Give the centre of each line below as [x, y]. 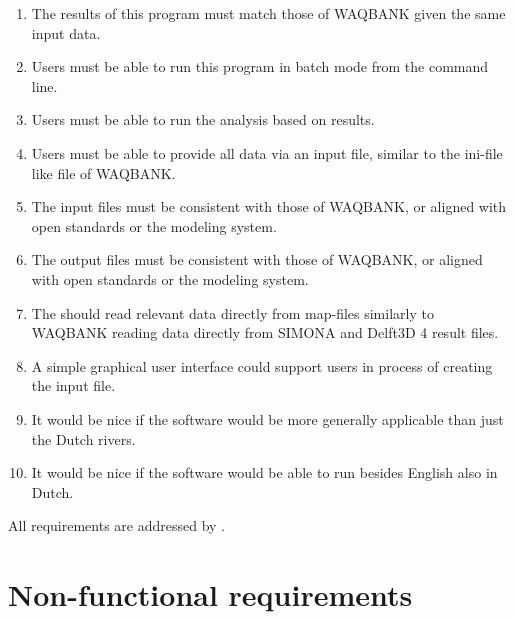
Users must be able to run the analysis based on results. [203, 119]
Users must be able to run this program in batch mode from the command [260, 66]
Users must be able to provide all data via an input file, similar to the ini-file [267, 152]
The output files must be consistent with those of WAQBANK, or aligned [257, 259]
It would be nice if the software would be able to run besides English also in [264, 472]
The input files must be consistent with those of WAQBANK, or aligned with [269, 206]
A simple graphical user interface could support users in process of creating [262, 365]
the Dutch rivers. [83, 438]
